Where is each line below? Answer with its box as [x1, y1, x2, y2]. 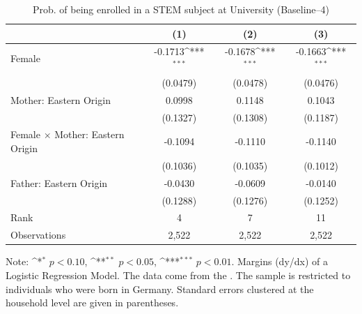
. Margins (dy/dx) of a [231, 254, 329, 269]
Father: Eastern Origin [10, 175, 108, 190]
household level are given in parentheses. [6, 295, 179, 310]
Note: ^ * [6, 254, 42, 269]
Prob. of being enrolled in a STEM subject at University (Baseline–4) [32, 2, 330, 16]
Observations [10, 227, 66, 242]
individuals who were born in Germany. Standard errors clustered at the [6, 281, 314, 296]
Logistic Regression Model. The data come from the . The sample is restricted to [6, 267, 351, 282]
